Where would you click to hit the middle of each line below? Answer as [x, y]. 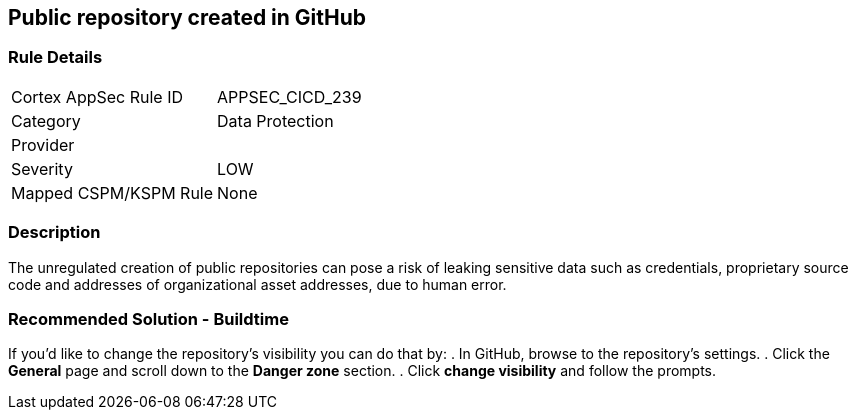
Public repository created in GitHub [187, 17]
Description [54, 232]
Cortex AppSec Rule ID [97, 96]
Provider [43, 144]
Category [46, 120]
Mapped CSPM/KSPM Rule [112, 192]
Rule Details [55, 57]
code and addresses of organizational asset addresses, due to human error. [257, 284]
